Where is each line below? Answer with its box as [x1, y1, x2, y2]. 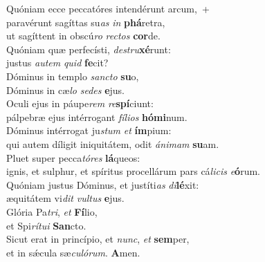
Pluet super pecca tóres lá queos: [6, 150, 140, 165]
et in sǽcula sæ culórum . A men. [6, 245, 140, 259]
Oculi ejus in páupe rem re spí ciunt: [6, 96, 154, 111]
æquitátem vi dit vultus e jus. [6, 191, 125, 205]
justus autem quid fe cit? [6, 55, 109, 70]
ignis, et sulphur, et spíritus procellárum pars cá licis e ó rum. [6, 164, 260, 178]
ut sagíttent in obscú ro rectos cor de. [6, 28, 161, 43]
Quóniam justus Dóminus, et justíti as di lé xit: [6, 177, 199, 191]
